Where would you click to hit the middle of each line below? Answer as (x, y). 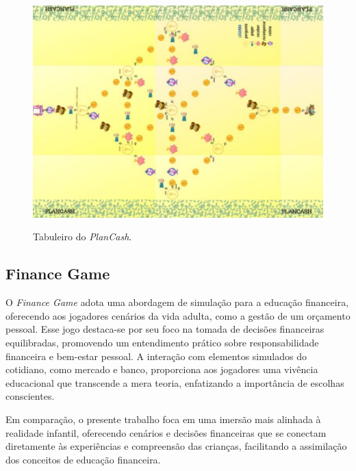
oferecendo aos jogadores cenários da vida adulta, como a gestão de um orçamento (178, 315)
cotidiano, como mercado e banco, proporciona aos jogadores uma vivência (162, 369)
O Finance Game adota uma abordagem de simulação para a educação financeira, (177, 302)
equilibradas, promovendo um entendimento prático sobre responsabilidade (162, 342)
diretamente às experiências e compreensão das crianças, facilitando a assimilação (176, 446)
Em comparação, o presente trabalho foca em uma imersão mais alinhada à (163, 419)
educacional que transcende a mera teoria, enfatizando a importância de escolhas (175, 382)
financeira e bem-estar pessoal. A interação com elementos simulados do (156, 356)
